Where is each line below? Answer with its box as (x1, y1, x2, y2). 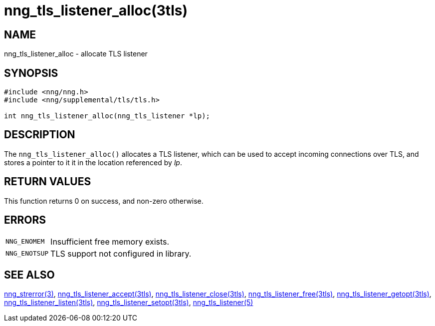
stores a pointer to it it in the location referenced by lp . (4, 158, 182, 167)
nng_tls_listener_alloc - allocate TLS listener (4, 49, 148, 58)
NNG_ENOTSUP (5, 250, 49, 258)
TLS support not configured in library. (50, 248, 192, 259)
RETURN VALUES (4, 175, 91, 188)
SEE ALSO (4, 268, 55, 281)
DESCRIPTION (4, 128, 75, 141)
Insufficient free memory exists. (50, 236, 170, 247)
